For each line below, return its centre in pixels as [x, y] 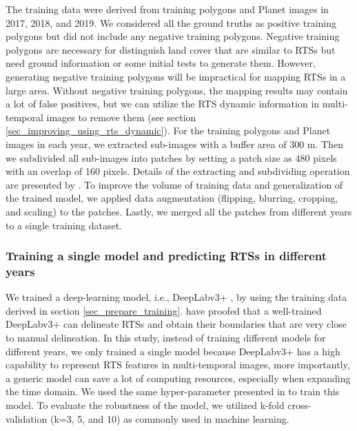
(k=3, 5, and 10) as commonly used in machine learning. [170, 418]
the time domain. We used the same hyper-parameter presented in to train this [173, 391]
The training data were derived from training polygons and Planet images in [167, 9]
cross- [299, 404]
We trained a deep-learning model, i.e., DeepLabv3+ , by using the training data [176, 297]
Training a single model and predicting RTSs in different [166, 256]
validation [27, 418]
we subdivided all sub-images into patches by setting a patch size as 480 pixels [171, 157]
